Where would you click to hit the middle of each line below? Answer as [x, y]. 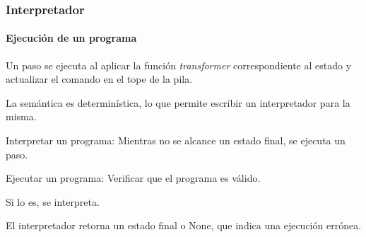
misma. [21, 116]
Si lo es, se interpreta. [53, 201]
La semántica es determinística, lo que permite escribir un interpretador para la [178, 102]
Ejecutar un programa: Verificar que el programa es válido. [133, 178]
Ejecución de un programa [71, 38]
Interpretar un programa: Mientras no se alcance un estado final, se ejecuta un [176, 140]
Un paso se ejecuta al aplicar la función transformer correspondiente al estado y [179, 65]
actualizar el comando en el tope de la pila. [99, 79]
